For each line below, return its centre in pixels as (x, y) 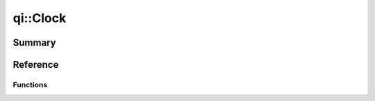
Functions (30, 84)
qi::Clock (40, 18)
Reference (36, 65)
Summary (34, 43)
